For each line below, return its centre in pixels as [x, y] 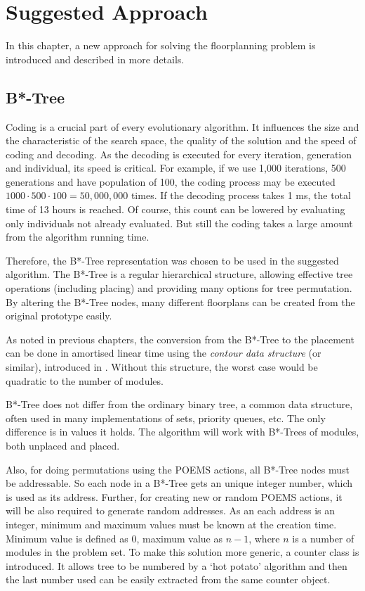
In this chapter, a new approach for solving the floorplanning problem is [161, 45]
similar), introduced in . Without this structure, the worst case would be [162, 367]
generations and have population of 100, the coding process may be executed [171, 181]
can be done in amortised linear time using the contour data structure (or [164, 353]
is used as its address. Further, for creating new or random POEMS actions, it [174, 496]
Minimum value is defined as [67, 538]
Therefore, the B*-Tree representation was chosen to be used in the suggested [172, 260]
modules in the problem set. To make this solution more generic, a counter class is [182, 552]
